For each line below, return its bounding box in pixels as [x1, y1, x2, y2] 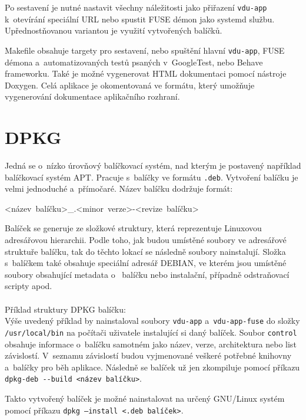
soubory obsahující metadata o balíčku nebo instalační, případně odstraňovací [5, 268, 290, 280]
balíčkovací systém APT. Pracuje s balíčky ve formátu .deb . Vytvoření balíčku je [5, 170, 298, 183]
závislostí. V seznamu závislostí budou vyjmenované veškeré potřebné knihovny [5, 349, 292, 362]
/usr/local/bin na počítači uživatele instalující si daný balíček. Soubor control [5, 326, 297, 338]
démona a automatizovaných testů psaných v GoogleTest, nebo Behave [5, 55, 263, 68]
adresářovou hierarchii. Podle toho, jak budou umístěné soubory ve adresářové [5, 234, 287, 246]
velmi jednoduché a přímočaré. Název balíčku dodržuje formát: [5, 182, 233, 195]
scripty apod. [5, 280, 52, 292]
